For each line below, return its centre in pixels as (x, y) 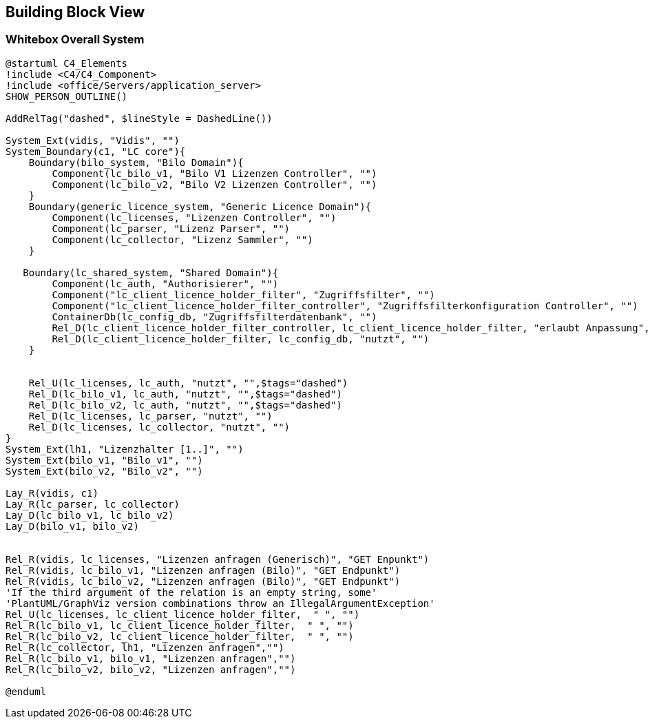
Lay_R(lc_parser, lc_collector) (93, 504)
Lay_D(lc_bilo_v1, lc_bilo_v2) (90, 515)
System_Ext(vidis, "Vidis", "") (93, 140)
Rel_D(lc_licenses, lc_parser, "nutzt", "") (150, 416)
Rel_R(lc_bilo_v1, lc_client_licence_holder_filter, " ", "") (180, 625)
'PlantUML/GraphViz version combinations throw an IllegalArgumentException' (220, 603)
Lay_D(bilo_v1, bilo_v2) (72, 526)
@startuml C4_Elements (67, 63)
